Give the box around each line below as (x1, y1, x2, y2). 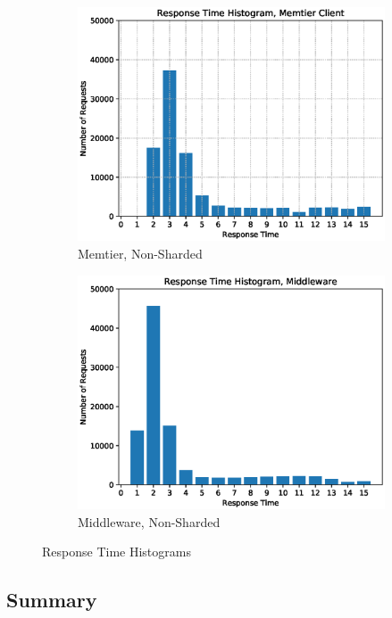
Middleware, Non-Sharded (78, 512, 221, 531)
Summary (6, 586, 97, 614)
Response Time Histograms (42, 542, 191, 561)
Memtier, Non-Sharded (78, 243, 203, 262)
